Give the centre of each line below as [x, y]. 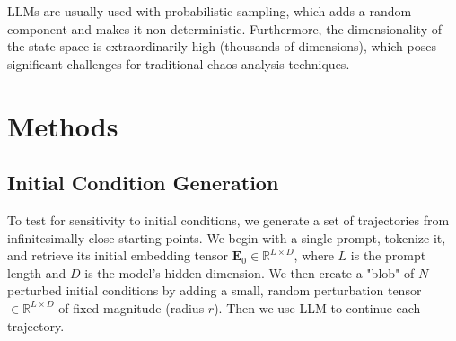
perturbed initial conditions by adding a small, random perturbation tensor [215, 290]
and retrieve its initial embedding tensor [118, 255]
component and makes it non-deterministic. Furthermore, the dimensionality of [224, 28]
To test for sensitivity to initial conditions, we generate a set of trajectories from [228, 219]
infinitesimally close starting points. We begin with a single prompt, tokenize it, [227, 237]
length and [37, 272]
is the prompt [388, 255]
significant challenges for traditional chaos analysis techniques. [179, 63]
